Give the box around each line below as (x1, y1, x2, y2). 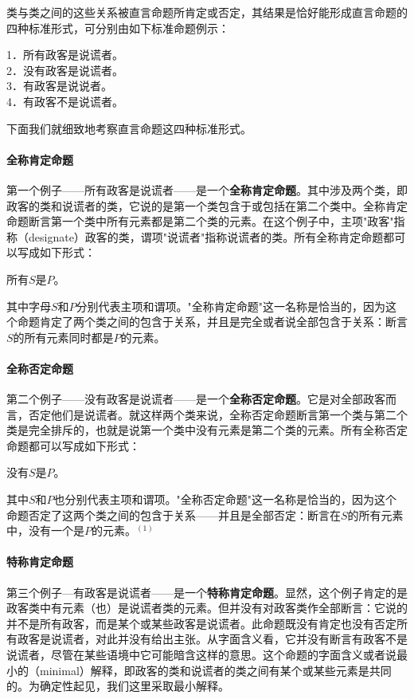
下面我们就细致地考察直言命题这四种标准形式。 (6, 120, 252, 136)
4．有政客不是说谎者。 (6, 92, 123, 109)
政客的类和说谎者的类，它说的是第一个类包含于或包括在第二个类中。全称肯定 (6, 197, 408, 214)
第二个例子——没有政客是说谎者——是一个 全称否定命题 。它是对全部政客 (6, 391, 385, 407)
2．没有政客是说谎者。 (6, 61, 123, 78)
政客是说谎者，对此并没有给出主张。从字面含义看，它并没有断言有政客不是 (17, 630, 408, 647)
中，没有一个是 (6, 522, 84, 539)
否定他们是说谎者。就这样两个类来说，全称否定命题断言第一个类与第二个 (28, 406, 408, 422)
